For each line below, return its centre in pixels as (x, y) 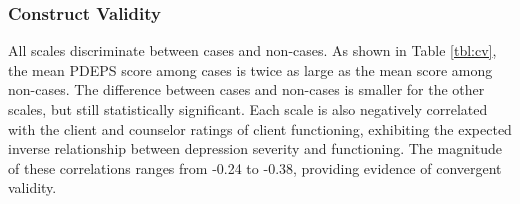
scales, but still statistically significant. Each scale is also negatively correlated (248, 109)
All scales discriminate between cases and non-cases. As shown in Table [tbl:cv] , (252, 50)
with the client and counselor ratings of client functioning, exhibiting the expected (260, 128)
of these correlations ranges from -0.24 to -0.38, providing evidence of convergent (255, 167)
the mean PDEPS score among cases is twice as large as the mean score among (250, 69)
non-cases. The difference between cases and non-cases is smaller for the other (246, 89)
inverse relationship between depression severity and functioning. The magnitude (255, 148)
